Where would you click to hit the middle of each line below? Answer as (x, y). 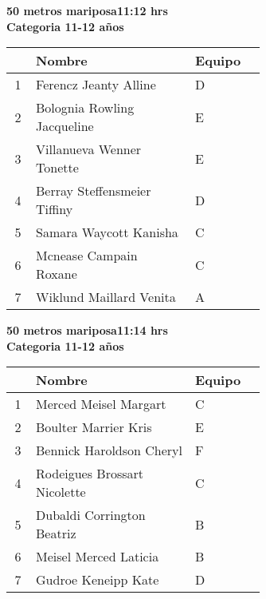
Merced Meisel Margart (101, 404)
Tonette (57, 168)
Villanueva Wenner (89, 149)
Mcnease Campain (87, 256)
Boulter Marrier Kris (94, 427)
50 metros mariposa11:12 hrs (87, 10)
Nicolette (61, 492)
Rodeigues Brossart (90, 474)
